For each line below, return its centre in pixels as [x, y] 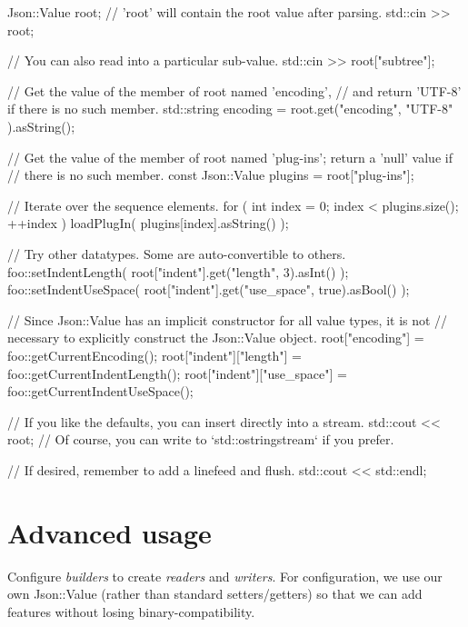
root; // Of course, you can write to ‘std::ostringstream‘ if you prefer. [201, 439]
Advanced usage [110, 532]
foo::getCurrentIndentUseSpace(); [100, 391]
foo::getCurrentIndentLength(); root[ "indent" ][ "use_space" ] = [177, 373]
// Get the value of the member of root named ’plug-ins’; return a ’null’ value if [230, 157]
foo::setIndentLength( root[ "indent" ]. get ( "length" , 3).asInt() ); [178, 271]
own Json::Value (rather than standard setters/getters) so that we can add [215, 594]
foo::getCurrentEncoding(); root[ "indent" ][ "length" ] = [154, 355]
